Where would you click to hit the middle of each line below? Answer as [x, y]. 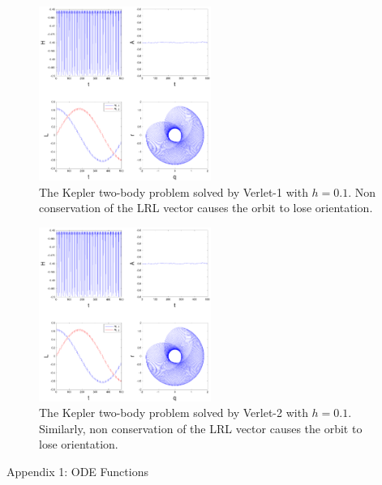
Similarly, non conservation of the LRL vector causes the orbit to [201, 428]
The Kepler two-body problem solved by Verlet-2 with [174, 413]
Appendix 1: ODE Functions [77, 472]
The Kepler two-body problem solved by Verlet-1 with [174, 191]
